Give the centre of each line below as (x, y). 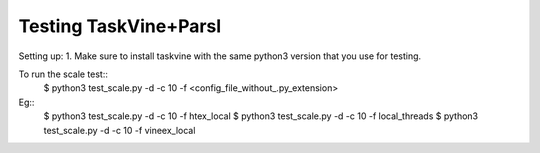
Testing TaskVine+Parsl (120, 26)
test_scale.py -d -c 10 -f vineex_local (119, 130)
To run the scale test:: (63, 74)
